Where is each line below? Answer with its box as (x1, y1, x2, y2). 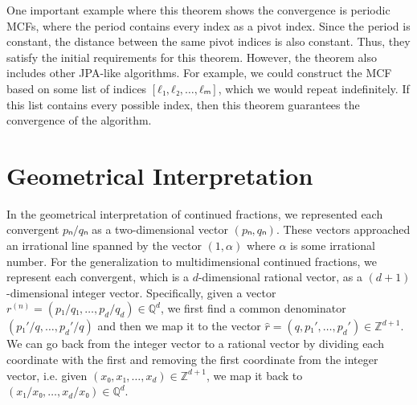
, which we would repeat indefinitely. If (218, 80, 410, 96)
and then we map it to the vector (97, 317, 261, 334)
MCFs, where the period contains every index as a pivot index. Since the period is (6, 17, 411, 34)
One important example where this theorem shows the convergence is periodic (6, 2, 390, 18)
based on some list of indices (6, 80, 147, 96)
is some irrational (290, 237, 376, 254)
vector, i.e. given (6, 366, 88, 383)
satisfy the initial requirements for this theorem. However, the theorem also (6, 48, 378, 65)
